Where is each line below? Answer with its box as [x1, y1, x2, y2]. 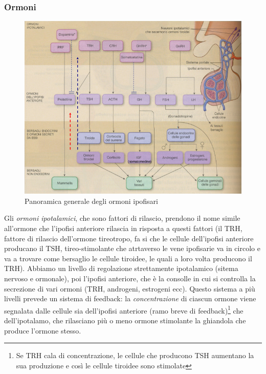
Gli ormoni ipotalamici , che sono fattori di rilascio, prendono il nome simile [4, 213, 240, 223]
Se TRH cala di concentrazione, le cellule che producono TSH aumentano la [16, 350, 254, 361]
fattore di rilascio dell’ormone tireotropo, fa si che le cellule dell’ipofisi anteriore [4, 233, 254, 243]
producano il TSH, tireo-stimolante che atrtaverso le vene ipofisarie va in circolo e [4, 243, 260, 254]
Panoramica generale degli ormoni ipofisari [25, 195, 159, 206]
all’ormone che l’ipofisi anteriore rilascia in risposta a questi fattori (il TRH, [4, 222, 242, 233]
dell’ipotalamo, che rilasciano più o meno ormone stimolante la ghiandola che [4, 315, 246, 325]
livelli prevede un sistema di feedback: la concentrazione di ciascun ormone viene [4, 293, 256, 304]
